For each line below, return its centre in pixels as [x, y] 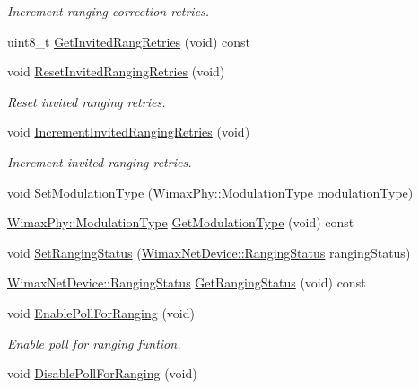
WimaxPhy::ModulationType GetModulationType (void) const [181, 222]
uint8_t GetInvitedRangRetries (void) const [129, 41]
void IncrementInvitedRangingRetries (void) [129, 132]
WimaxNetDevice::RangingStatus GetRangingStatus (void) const [187, 283]
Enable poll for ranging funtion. [94, 343]
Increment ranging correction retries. [109, 11]
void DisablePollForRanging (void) [102, 373]
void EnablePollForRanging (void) [101, 312]
